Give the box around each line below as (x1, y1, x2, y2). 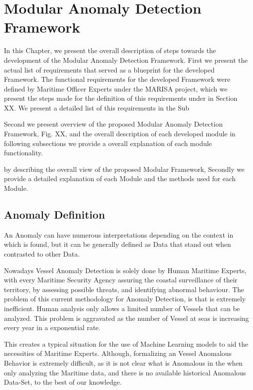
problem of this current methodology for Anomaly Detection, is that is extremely (4, 294, 246, 304)
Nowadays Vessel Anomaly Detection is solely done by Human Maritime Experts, (4, 265, 247, 275)
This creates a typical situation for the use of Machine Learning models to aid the (4, 338, 248, 349)
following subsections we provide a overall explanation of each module (4, 138, 212, 148)
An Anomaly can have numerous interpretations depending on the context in (4, 229, 234, 240)
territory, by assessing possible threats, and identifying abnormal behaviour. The (4, 284, 244, 294)
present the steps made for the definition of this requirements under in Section (4, 93, 238, 103)
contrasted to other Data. (4, 249, 80, 259)
